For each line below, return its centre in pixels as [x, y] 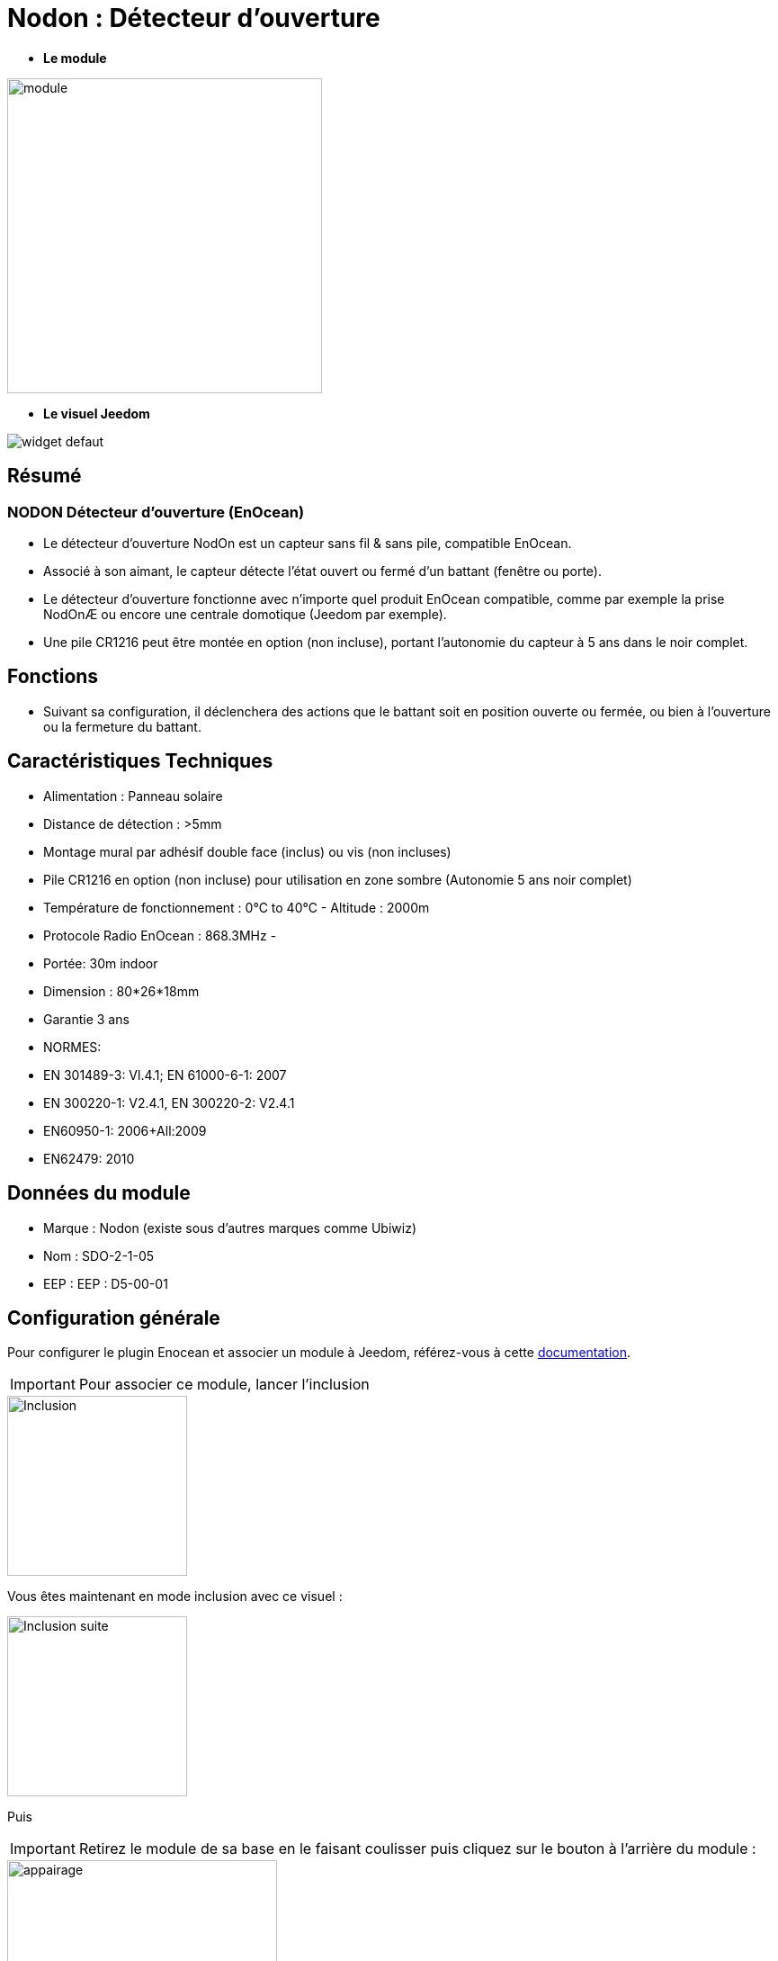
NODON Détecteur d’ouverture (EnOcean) [156, 512]
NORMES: [72, 1047]
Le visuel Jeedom [97, 413]
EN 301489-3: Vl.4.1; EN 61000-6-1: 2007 [165, 1075]
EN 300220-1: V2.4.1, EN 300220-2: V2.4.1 [169, 1102]
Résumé [45, 476]
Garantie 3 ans [86, 1019]
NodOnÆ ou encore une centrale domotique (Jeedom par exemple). [245, 614]
